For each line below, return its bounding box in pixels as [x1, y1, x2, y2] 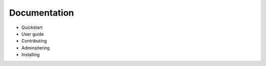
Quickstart [21, 24, 43, 30]
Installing [21, 52, 40, 58]
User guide [21, 31, 44, 37]
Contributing [21, 38, 47, 44]
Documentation [9, 7, 74, 18]
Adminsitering [21, 44, 50, 51]
